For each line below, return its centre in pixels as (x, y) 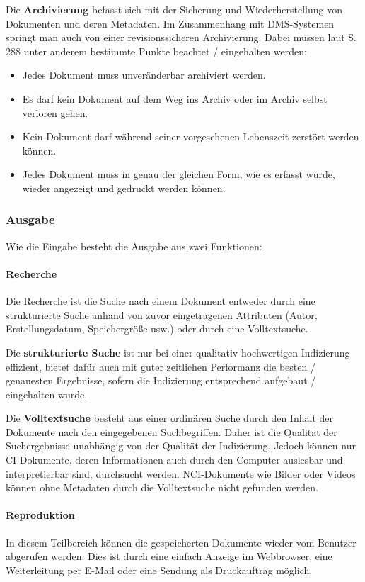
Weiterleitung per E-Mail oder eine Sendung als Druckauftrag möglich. (159, 570)
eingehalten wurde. (47, 394)
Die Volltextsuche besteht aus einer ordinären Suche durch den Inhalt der (169, 418)
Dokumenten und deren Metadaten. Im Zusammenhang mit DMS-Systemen (170, 23)
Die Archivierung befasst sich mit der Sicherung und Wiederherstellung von (174, 9)
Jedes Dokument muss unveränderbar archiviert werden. (144, 75)
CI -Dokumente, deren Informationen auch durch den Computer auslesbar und (174, 460)
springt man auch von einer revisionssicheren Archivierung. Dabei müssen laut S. (181, 37)
